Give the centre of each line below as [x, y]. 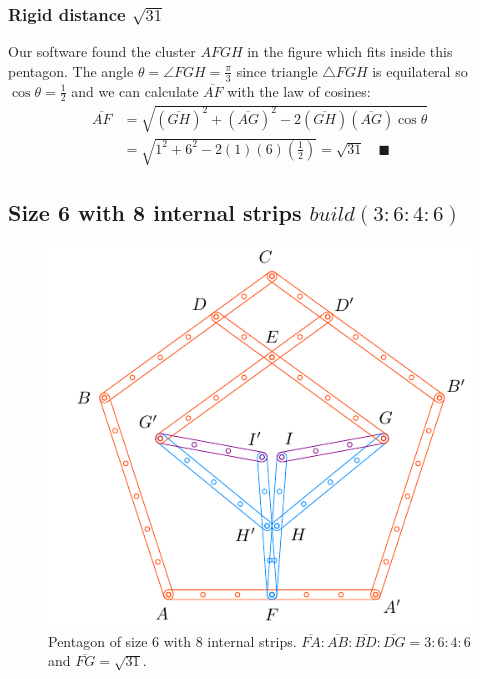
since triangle [277, 70]
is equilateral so [420, 70]
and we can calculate [135, 90]
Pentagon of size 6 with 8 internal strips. [172, 640]
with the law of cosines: [299, 90]
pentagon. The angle [71, 70]
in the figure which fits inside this [350, 51]
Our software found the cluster [102, 51]
